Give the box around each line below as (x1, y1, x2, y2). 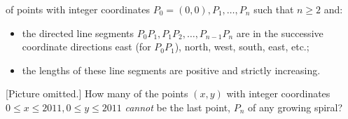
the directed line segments (22, 25, 134, 40)
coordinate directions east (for (22, 39, 151, 54)
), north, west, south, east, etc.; (174, 39, 309, 54)
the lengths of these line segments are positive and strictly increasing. (22, 62, 321, 77)
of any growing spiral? (247, 99, 343, 114)
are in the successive (236, 25, 323, 40)
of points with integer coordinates (6, 2, 150, 16)
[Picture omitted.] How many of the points (6, 86, 188, 101)
